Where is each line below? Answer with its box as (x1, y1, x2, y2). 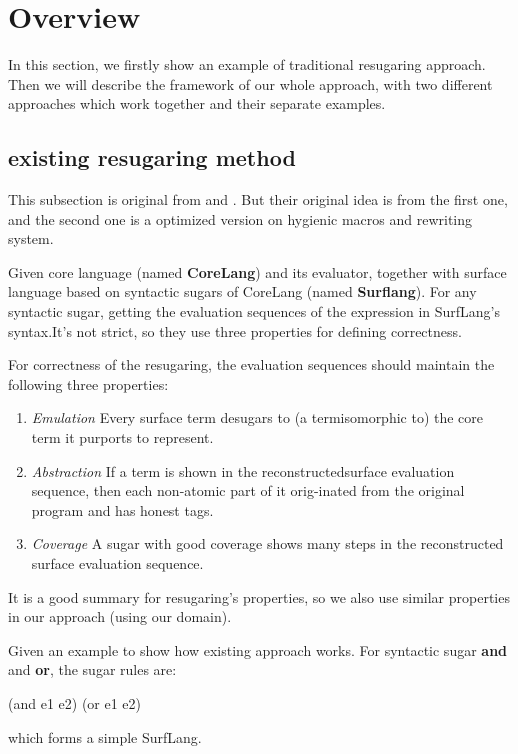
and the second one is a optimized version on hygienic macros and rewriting (8, 208, 473, 229)
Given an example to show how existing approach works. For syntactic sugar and (8, 639, 508, 660)
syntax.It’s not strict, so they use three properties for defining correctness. (8, 320, 462, 341)
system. (8, 228, 54, 249)
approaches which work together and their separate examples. (8, 93, 386, 114)
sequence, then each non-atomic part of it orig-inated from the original (31, 480, 465, 501)
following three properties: (8, 373, 169, 394)
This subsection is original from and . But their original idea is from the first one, (8, 189, 508, 210)
